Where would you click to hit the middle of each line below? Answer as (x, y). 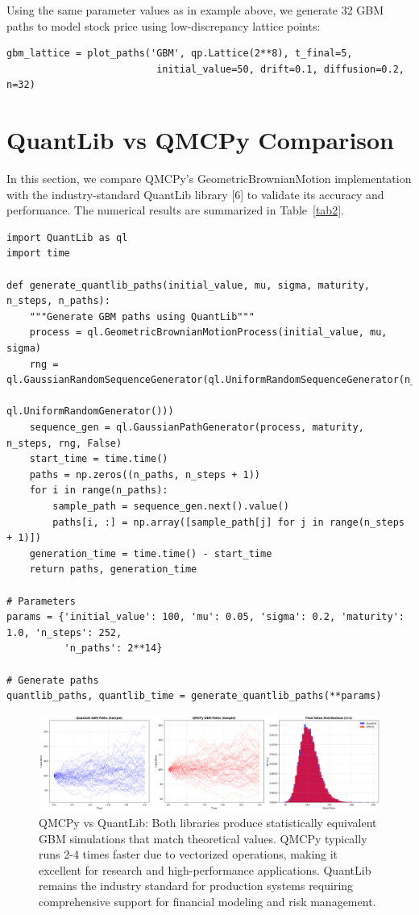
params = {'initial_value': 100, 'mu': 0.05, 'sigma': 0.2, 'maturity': (205, 617)
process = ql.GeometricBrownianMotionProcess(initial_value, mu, (208, 333)
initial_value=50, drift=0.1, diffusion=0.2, (280, 69)
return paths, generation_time (113, 570)
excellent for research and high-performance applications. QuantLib (205, 869)
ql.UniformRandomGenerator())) (90, 412)
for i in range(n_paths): (99, 491)
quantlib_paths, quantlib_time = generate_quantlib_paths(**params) (194, 696)
